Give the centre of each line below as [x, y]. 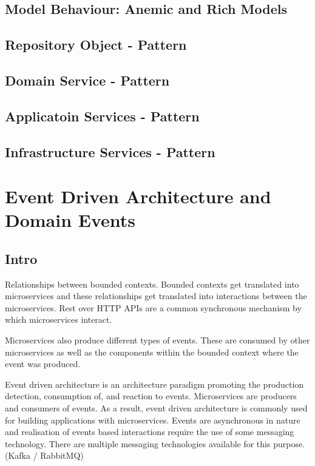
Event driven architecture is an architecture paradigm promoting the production [154, 384]
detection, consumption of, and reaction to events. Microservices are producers [151, 396]
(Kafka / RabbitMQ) [44, 455]
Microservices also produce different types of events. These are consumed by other [157, 340]
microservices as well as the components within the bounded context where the [152, 352]
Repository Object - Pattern [96, 45]
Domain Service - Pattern [87, 80]
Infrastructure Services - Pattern [110, 151]
